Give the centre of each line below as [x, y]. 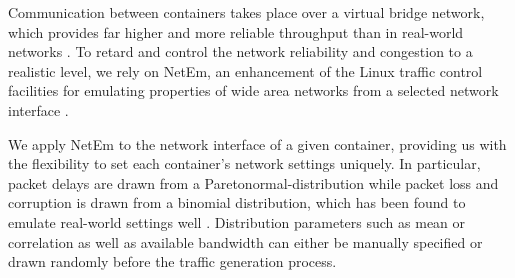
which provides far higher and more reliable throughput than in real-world [236, 31]
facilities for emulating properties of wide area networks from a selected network [253, 90]
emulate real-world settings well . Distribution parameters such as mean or [237, 221]
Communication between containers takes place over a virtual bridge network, [246, 12]
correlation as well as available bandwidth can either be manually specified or [245, 241]
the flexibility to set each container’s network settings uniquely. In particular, [244, 163]
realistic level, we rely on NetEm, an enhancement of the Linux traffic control [245, 70]
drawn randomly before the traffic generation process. [172, 261]
